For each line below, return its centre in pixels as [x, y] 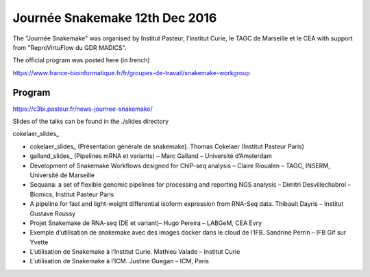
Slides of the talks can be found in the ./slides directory [91, 121]
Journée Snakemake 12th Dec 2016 [115, 18]
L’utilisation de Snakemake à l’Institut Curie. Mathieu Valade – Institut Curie [135, 252]
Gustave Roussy [53, 213]
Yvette [39, 242]
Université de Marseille [62, 175]
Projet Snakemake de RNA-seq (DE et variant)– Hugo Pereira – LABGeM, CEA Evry [146, 223]
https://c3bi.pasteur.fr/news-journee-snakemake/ [83, 109]
